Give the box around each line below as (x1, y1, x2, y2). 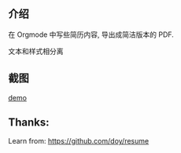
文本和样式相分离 (8, 46, 64, 56)
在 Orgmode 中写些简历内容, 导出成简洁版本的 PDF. (8, 30, 175, 39)
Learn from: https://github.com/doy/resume (8, 137, 150, 146)
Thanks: (8, 116, 50, 129)
